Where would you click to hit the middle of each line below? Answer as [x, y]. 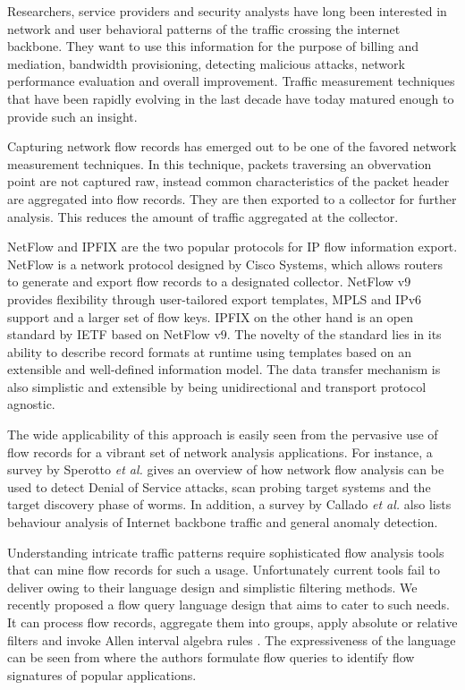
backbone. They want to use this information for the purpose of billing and [213, 46]
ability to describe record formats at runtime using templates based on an [210, 351]
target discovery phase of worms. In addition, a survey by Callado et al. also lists [229, 504]
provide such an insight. [72, 116]
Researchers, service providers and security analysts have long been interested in [227, 11]
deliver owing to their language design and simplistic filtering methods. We [212, 587]
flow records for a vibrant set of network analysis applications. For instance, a [220, 451]
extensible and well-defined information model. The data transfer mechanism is [224, 369]
